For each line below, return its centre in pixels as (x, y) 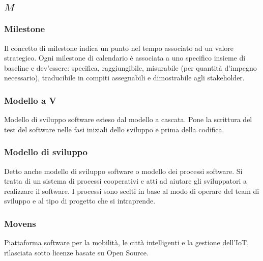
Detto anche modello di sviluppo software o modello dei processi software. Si (123, 171)
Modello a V (30, 100)
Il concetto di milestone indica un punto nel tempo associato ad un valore (119, 48)
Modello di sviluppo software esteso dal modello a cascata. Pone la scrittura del (128, 119)
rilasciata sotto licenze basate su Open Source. (76, 252)
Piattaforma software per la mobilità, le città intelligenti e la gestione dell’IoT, (127, 242)
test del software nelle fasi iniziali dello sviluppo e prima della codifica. (114, 129)
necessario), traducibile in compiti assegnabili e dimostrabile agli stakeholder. (124, 78)
